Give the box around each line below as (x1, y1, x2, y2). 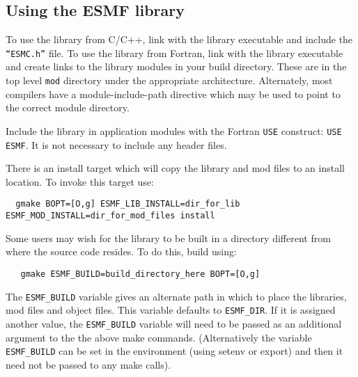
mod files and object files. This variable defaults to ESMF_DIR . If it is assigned (6, 303, 336, 317)
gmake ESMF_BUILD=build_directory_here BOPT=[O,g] (20, 268, 260, 279)
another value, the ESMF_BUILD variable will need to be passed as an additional (6, 316, 342, 330)
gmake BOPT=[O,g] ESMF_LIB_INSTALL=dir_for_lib (15, 199, 240, 209)
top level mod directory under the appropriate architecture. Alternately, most (6, 73, 333, 88)
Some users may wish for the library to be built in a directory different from (6, 230, 331, 245)
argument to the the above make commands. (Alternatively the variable (6, 330, 312, 344)
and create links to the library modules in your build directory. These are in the (6, 59, 347, 74)
